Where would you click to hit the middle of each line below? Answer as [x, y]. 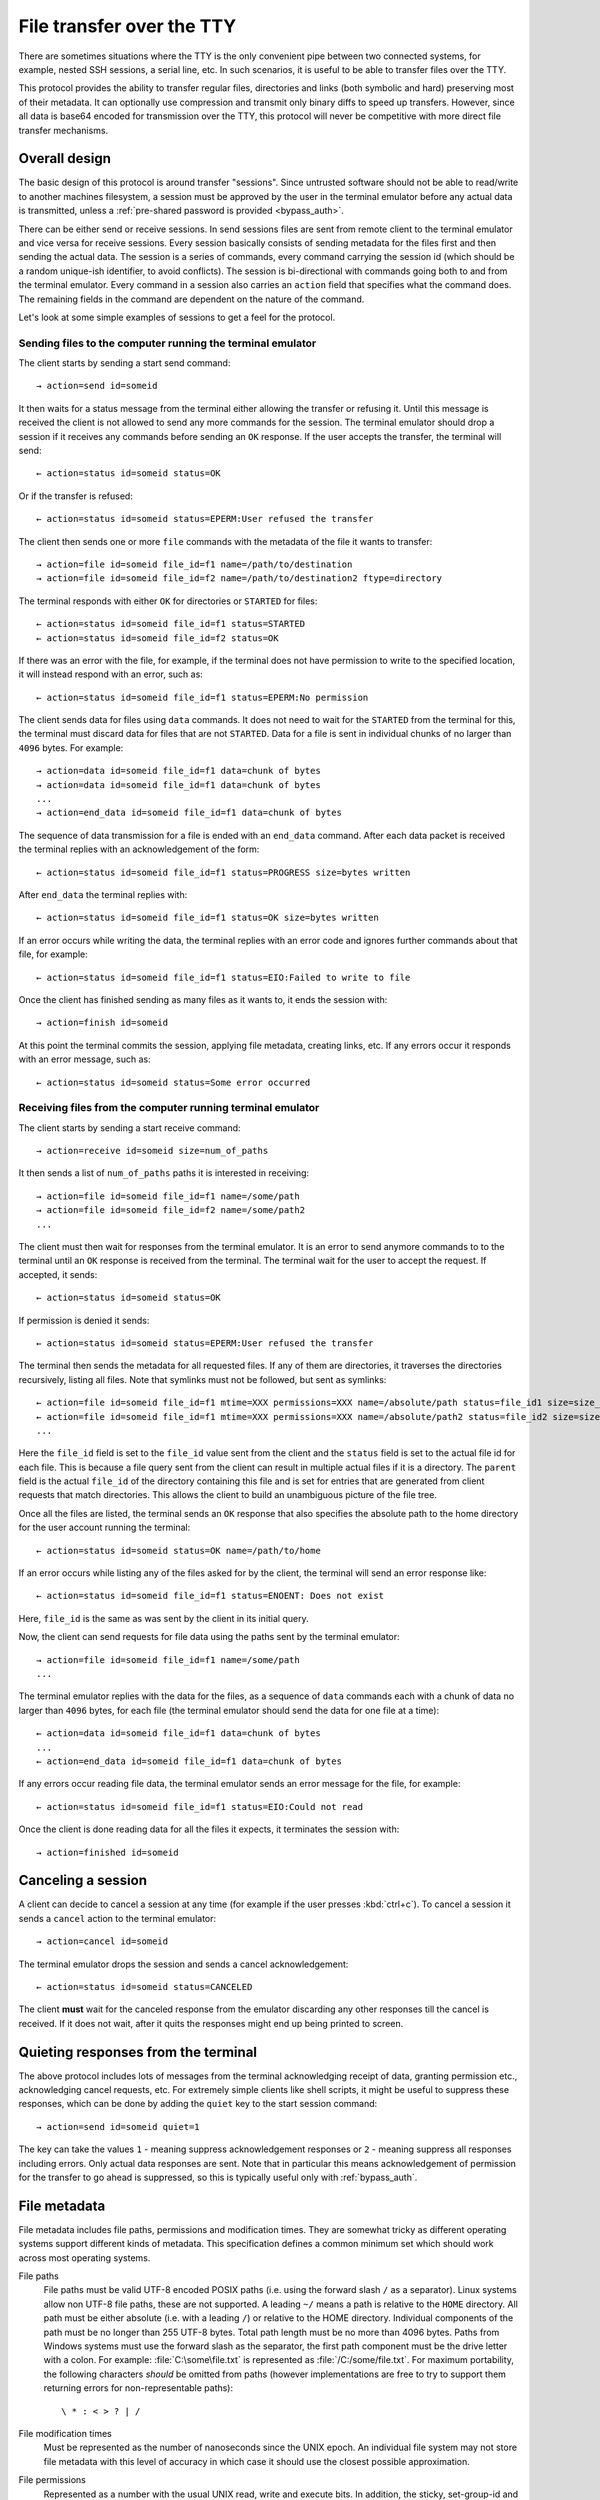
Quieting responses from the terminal [138, 2051]
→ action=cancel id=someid [102, 1941]
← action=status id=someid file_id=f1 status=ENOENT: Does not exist [210, 1596]
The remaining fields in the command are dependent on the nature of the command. [191, 299]
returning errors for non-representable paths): [138, 2388]
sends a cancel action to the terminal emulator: [117, 1918]
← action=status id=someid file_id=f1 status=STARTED [170, 624]
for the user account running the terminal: [104, 1527]
